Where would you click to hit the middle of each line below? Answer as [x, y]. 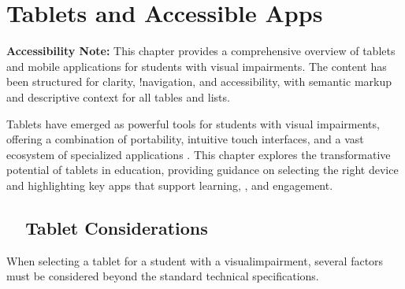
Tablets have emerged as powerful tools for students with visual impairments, [193, 123]
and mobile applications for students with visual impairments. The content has [197, 66]
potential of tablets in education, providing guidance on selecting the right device [202, 170]
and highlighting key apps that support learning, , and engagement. [170, 185]
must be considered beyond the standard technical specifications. [163, 276]
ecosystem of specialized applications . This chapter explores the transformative [199, 154]
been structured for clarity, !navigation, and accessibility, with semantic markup [199, 82]
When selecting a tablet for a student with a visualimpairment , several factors [195, 260]
